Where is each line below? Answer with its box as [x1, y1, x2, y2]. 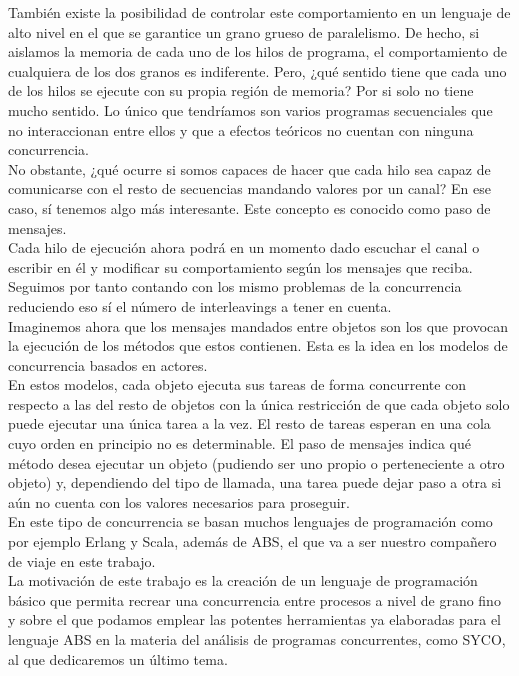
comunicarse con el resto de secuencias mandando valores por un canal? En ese [8, 178, 491, 199]
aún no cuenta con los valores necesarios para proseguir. [8, 491, 351, 512]
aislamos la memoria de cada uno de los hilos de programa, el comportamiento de [8, 41, 507, 62]
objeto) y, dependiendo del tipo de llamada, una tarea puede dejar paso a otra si [8, 472, 502, 493]
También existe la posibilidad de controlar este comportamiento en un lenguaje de [8, 2, 511, 22]
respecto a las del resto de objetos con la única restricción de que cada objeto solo [8, 393, 510, 414]
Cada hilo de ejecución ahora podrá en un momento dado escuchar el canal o [8, 237, 480, 258]
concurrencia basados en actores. [8, 354, 208, 375]
